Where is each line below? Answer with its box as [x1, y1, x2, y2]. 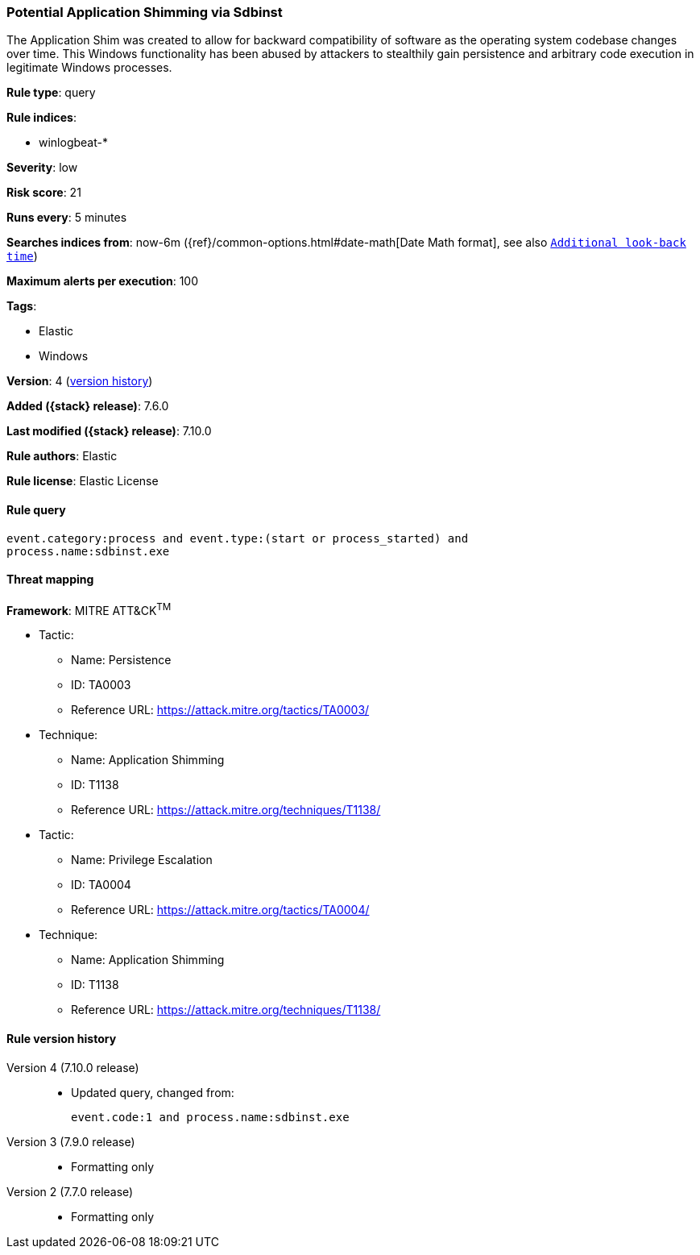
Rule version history [6, 1032, 117, 1046]
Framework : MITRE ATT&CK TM [6, 600, 172, 617]
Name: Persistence [71, 653, 172, 667]
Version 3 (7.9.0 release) [6, 1134, 135, 1149]
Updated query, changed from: [71, 1085, 234, 1099]
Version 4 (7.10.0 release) [6, 1060, 139, 1074]
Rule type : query [6, 85, 96, 100]
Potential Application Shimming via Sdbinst [6, 4, 283, 20]
